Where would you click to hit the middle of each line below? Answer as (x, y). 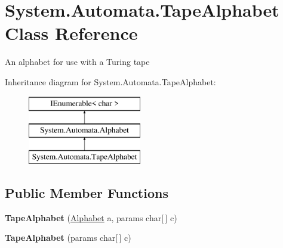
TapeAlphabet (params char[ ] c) (68, 238)
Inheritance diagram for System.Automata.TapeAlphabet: (110, 81)
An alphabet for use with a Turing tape (77, 62)
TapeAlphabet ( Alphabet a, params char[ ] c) (91, 217)
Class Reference (71, 33)
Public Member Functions (87, 192)
